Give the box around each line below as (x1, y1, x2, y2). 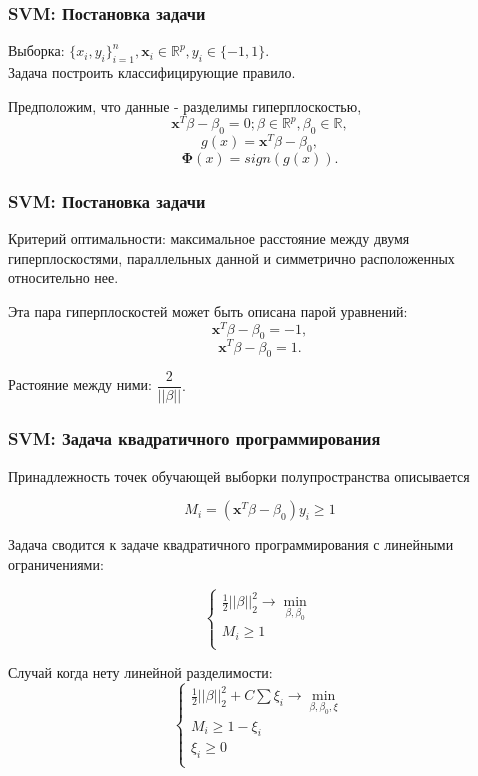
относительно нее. (8, 267, 119, 288)
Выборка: (8, 40, 65, 61)
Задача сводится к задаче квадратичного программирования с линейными (8, 534, 454, 555)
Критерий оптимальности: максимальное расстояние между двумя (8, 228, 410, 249)
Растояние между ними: (8, 374, 152, 395)
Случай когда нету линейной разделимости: (8, 662, 273, 683)
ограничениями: (8, 553, 104, 574)
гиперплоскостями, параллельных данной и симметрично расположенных (8, 247, 455, 268)
